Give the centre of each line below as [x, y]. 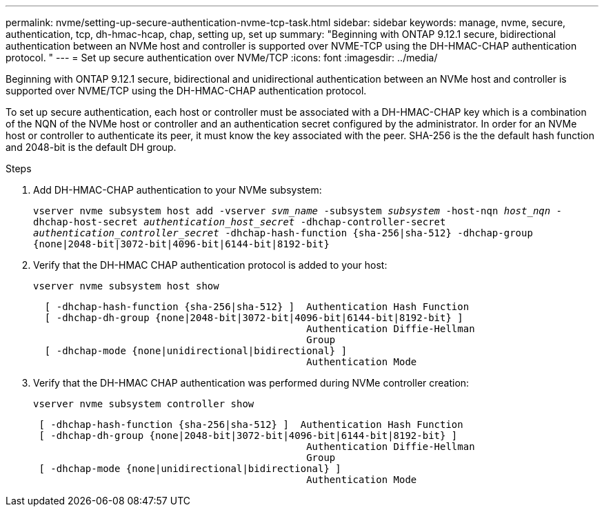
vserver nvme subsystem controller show [144, 404]
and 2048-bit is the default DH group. [91, 147]
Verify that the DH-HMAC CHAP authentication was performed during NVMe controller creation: [251, 383]
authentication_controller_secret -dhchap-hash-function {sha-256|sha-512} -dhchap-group [283, 233]
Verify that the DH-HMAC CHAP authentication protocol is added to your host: [210, 265]
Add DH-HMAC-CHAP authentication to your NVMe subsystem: [178, 190]
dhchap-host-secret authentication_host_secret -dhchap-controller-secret [240, 222]
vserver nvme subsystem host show [126, 286]
